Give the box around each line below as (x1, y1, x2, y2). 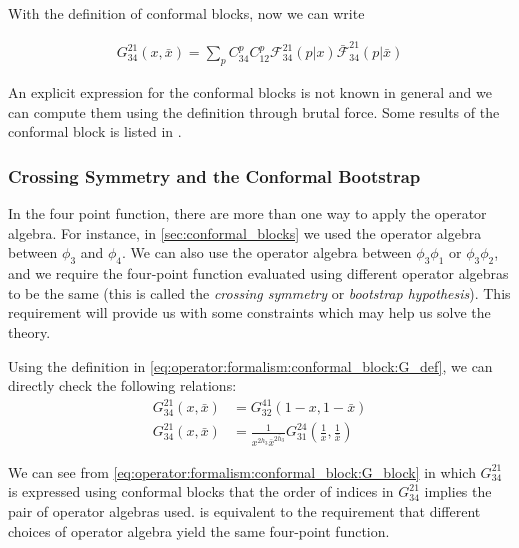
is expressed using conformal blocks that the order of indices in (8, 481, 394, 502)
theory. (8, 321, 51, 342)
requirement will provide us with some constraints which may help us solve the (8, 302, 491, 323)
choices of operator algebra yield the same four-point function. (8, 520, 390, 541)
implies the (424, 481, 492, 502)
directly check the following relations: (8, 375, 237, 396)
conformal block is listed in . (8, 121, 182, 142)
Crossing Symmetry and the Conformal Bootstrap (8, 163, 421, 188)
